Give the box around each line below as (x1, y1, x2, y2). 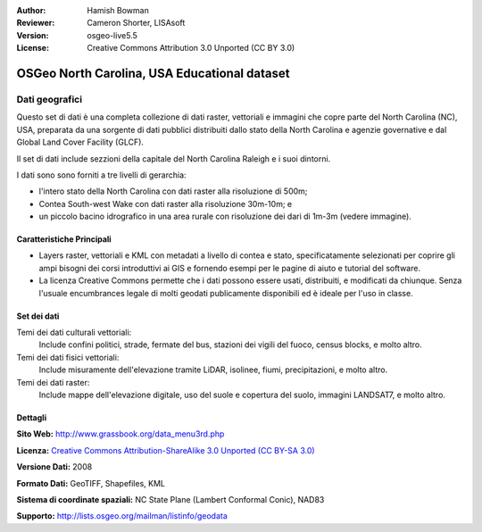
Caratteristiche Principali (16, 234, 112, 245)
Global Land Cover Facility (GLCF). (16, 137, 145, 147)
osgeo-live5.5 (87, 29, 137, 40)
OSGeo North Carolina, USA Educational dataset (16, 65, 290, 80)
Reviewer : (16, 18, 55, 29)
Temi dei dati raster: (16, 377, 90, 387)
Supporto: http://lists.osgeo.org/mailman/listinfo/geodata (16, 511, 228, 521)
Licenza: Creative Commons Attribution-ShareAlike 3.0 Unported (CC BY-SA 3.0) (16, 445, 316, 455)
